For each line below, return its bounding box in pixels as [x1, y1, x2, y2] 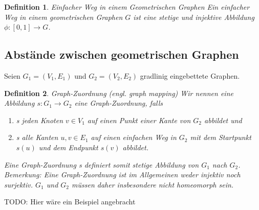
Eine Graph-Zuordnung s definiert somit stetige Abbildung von [4, 159, 199, 170]
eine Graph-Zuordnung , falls [74, 98, 163, 108]
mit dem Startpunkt [190, 132, 251, 143]
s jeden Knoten [16, 114, 63, 125]
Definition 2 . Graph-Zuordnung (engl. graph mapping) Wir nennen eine [4, 87, 233, 98]
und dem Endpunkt [38, 142, 98, 152]
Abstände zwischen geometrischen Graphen [4, 46, 239, 62]
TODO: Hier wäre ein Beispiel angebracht [4, 196, 136, 207]
